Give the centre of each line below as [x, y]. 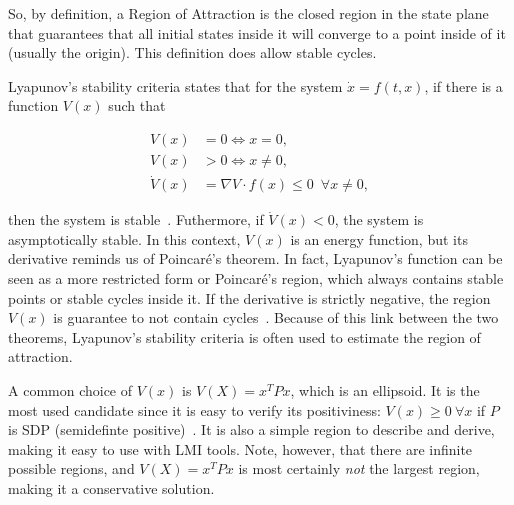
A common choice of [70, 390]
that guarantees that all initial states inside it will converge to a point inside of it [257, 32]
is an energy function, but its [379, 238]
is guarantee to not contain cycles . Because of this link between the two [276, 317]
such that [137, 105]
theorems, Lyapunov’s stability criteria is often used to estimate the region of [244, 336]
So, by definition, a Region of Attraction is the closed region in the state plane [248, 13]
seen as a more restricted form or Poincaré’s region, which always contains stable [256, 278]
